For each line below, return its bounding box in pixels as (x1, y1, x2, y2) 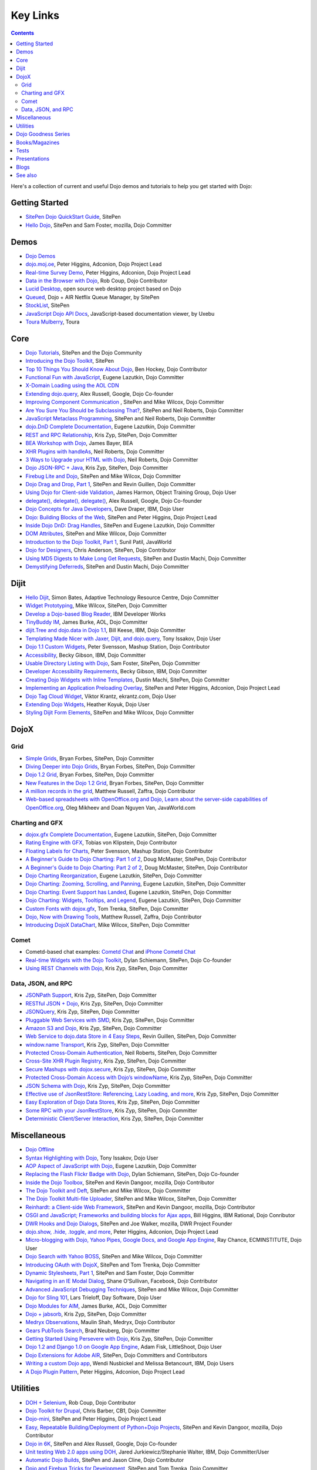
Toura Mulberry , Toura (25, 318, 80, 325)
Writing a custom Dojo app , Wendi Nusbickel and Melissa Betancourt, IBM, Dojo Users (25, 1360, 234, 1367)
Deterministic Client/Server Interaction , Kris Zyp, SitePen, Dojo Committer (25, 1115, 204, 1122)
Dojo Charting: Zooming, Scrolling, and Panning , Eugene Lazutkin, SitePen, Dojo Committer (25, 880, 246, 887)
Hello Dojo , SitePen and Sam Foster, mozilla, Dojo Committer (25, 221, 172, 229)
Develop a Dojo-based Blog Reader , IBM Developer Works (25, 610, 166, 617)
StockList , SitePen (25, 302, 70, 309)
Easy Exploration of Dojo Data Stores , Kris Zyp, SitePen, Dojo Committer (25, 1098, 200, 1105)
